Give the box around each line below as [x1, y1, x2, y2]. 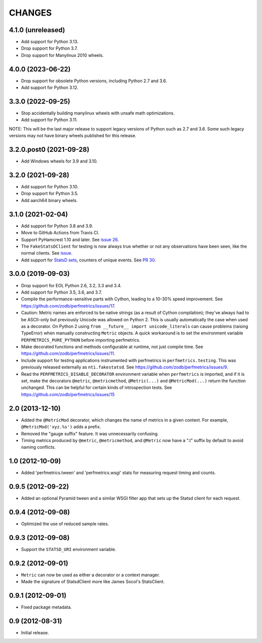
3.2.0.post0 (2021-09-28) [9, 146, 90, 154]
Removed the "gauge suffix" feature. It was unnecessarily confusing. [21, 431, 159, 437]
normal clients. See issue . [21, 250, 73, 256]
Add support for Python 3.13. [21, 39, 79, 45]
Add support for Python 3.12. [21, 85, 79, 91]
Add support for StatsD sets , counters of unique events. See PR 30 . [21, 257, 156, 263]
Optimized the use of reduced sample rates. [21, 521, 109, 527]
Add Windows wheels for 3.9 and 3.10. [21, 158, 98, 164]
